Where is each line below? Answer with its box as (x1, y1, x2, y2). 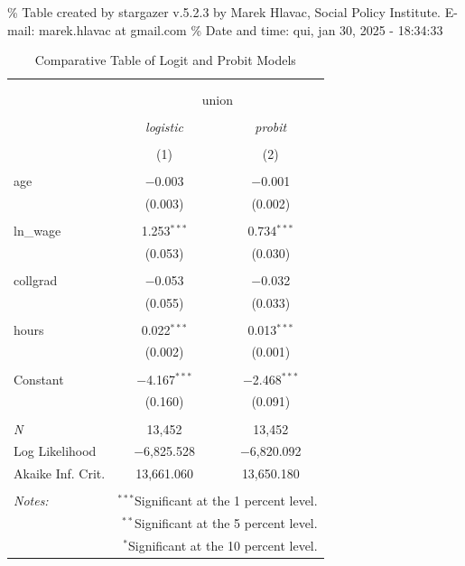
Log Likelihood (14, 441, 97, 460)
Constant (14, 369, 64, 388)
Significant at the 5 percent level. (134, 514, 318, 533)
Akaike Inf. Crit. (14, 464, 106, 483)
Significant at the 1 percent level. (134, 491, 318, 510)
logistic (145, 116, 183, 135)
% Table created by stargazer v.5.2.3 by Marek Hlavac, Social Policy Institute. (7, 3, 441, 21)
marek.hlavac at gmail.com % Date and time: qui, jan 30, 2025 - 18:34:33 (38, 20, 443, 39)
